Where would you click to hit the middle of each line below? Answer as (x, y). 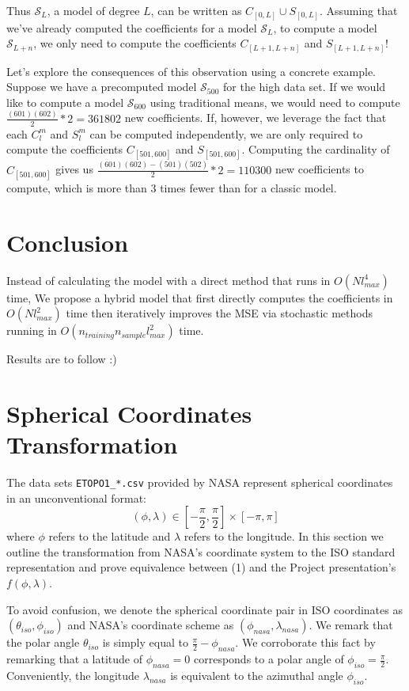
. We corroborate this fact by (305, 642)
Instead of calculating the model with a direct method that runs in (169, 280)
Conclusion (68, 242)
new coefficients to (319, 169)
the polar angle (43, 642)
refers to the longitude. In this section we (284, 536)
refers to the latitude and (110, 536)
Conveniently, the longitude (73, 675)
